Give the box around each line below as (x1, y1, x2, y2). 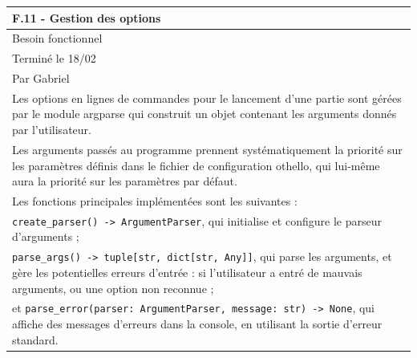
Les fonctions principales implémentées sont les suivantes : (12, 192, 298, 209)
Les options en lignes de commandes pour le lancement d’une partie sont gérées (12, 89, 402, 106)
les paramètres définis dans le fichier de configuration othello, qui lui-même (12, 157, 380, 173)
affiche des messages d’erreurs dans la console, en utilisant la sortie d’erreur (12, 315, 383, 332)
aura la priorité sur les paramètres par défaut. (12, 173, 237, 189)
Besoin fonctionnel (12, 30, 103, 47)
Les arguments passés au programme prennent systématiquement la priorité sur (12, 140, 403, 157)
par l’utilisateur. (12, 121, 91, 138)
